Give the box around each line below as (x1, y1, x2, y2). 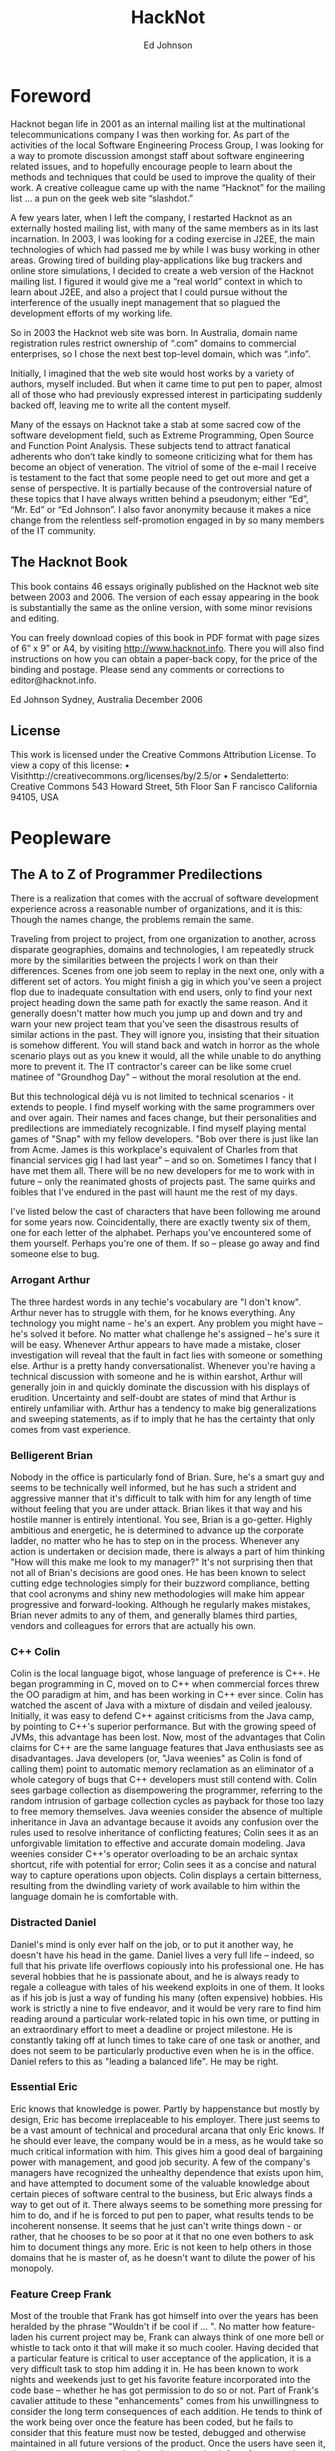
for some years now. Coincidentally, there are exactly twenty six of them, (10, 1216, 311, 1228)
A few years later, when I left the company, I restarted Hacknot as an (10, 211, 293, 223)
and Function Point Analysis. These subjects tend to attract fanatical (10, 439, 291, 451)
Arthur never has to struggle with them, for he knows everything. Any (10, 1306, 296, 1318)
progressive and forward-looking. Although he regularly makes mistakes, (10, 1598, 311, 1610)
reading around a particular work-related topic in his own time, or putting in (10, 2012, 320, 2025)
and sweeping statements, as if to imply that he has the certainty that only (10, 1412, 316, 1425)
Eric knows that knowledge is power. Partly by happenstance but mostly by (10, 2102, 320, 2115)
